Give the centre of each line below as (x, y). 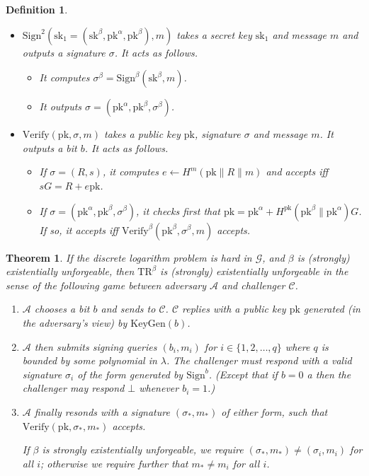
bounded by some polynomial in (90, 360)
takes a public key (142, 134)
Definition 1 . (37, 9)
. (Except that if (243, 374)
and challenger (254, 285)
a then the (329, 374)
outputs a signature (64, 52)
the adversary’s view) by (75, 322)
